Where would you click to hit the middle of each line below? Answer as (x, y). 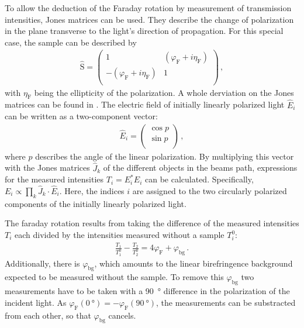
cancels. (122, 315)
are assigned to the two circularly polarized (210, 191)
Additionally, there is (42, 263)
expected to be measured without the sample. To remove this (114, 277)
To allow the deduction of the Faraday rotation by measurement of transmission (148, 8)
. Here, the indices (92, 191)
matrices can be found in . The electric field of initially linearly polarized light (145, 104)
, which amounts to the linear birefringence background (194, 263)
